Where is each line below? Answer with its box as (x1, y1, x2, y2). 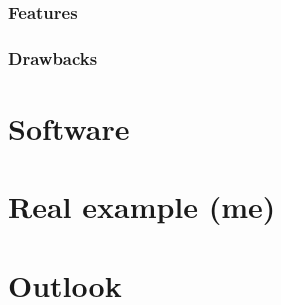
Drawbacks (8, 45, 98, 70)
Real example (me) (8, 186, 276, 227)
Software (8, 107, 130, 148)
